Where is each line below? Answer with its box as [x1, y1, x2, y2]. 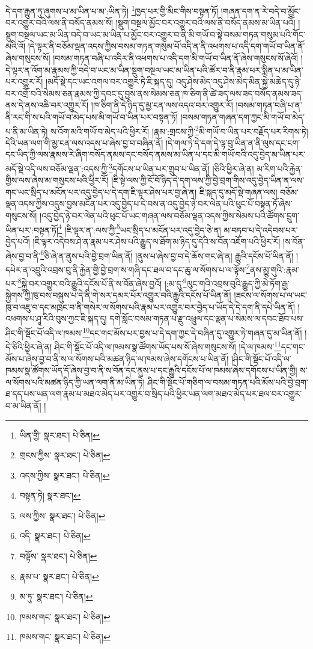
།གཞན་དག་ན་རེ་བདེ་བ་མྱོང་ [220, 4, 301, 17]
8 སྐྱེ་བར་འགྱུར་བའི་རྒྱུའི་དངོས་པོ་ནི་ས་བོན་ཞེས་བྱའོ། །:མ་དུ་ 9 [17, 275, 187, 289]
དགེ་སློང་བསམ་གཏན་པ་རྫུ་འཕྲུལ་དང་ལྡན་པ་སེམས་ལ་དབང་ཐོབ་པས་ [109, 312, 304, 325]
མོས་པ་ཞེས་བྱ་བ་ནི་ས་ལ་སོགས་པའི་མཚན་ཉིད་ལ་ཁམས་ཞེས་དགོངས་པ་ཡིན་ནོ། [5, 352, 229, 364]
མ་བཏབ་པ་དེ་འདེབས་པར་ [223, 223, 298, 236]
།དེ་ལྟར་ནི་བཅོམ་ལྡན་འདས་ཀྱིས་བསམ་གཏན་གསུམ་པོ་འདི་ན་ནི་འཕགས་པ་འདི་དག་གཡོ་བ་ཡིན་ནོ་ [28, 40, 305, 52]
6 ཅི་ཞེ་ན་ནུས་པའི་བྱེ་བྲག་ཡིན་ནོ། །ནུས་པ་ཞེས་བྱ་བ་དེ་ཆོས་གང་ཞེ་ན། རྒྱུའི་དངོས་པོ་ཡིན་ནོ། [40, 247, 294, 262]
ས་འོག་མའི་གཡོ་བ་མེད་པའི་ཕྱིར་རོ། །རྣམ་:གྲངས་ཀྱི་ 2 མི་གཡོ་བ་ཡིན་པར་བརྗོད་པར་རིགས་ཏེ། [50, 123, 308, 137]
